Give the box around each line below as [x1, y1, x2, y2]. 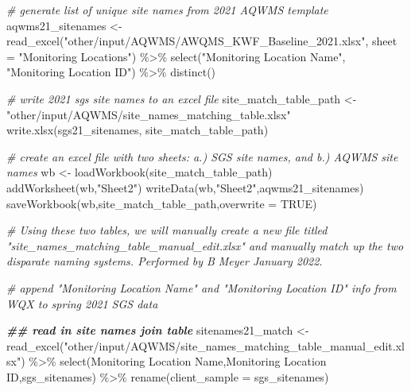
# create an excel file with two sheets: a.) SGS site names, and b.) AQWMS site [6, 148, 398, 165]
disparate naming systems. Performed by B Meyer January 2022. [6, 253, 323, 269]
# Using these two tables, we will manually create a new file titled [6, 222, 328, 238]
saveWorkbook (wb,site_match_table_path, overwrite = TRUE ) [6, 195, 317, 211]
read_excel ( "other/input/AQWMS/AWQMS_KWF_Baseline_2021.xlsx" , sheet [6, 33, 397, 49]
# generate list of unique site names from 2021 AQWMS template [6, 2, 328, 17]
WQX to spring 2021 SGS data [6, 295, 158, 312]
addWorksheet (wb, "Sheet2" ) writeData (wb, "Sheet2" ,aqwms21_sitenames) [6, 179, 364, 195]
